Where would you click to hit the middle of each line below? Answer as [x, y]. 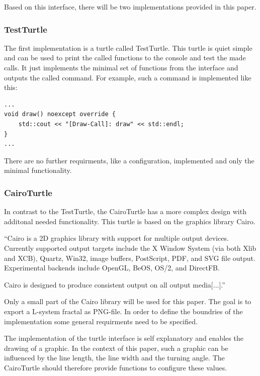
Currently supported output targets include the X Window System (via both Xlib [130, 248]
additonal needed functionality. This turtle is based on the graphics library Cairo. [130, 221]
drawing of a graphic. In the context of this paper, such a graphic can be [116, 348]
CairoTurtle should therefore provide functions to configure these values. [116, 367]
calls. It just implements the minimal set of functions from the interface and [121, 67]
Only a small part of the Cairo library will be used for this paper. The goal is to [128, 301]
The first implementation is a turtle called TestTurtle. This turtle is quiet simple [128, 48]
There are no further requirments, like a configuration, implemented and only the [129, 160]
